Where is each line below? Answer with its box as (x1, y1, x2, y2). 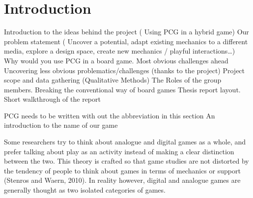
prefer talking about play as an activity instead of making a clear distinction (4, 146, 234, 156)
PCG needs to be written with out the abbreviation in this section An (4, 110, 215, 120)
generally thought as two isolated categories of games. (4, 185, 166, 195)
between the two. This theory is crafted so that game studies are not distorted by (4, 156, 249, 166)
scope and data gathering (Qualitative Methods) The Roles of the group (4, 75, 222, 85)
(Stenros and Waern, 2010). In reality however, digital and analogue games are (4, 175, 241, 185)
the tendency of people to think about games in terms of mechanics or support (4, 165, 241, 175)
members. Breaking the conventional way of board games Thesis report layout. (4, 84, 241, 94)
